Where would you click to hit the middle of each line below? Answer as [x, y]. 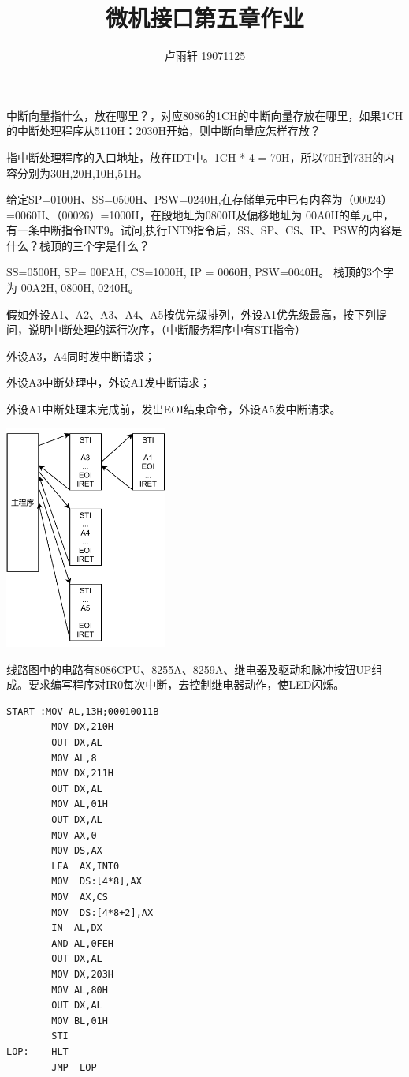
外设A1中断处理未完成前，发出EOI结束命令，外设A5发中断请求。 [174, 409]
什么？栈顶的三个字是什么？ [78, 245]
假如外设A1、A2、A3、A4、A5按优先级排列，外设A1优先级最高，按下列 [191, 314]
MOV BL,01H [80, 1021]
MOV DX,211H [83, 774]
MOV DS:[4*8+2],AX [102, 912]
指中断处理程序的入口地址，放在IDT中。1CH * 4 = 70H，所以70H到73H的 [195, 157]
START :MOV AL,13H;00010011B [83, 711]
